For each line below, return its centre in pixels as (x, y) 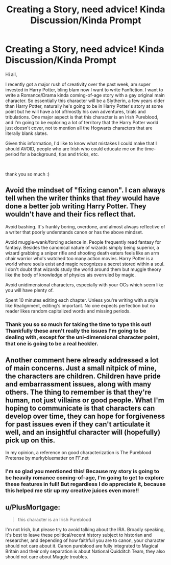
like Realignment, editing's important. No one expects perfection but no (80, 305)
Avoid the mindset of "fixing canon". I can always (85, 190)
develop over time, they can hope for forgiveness (85, 416)
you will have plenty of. (30, 290)
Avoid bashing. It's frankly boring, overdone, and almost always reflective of (85, 226)
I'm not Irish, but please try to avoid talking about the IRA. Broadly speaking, (85, 530)
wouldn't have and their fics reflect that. (71, 214)
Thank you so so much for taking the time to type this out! (78, 324)
